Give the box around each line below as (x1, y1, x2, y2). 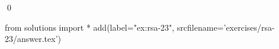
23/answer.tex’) (5, 32, 62, 45)
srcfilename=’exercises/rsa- (177, 21, 275, 33)
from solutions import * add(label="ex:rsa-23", (5, 21, 175, 33)
